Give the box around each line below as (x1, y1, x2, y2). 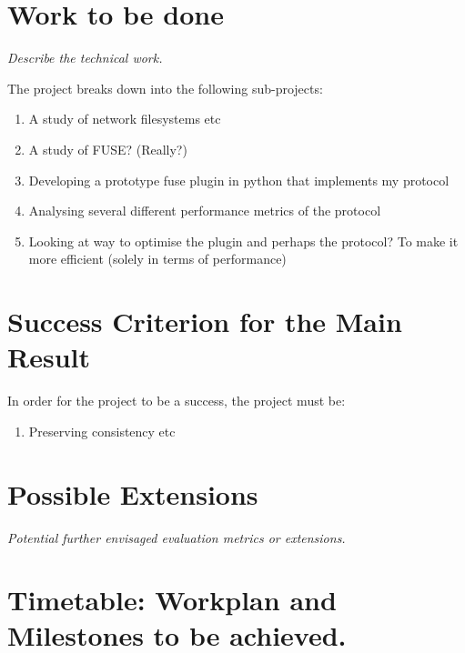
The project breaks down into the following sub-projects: (7, 78, 323, 97)
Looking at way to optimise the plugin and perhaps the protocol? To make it (28, 231, 459, 250)
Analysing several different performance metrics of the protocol (28, 201, 381, 220)
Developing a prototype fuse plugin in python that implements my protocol (28, 170, 450, 189)
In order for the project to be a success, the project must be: (7, 391, 346, 410)
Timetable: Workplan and (7, 581, 337, 618)
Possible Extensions (7, 475, 258, 512)
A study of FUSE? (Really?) (28, 139, 187, 158)
